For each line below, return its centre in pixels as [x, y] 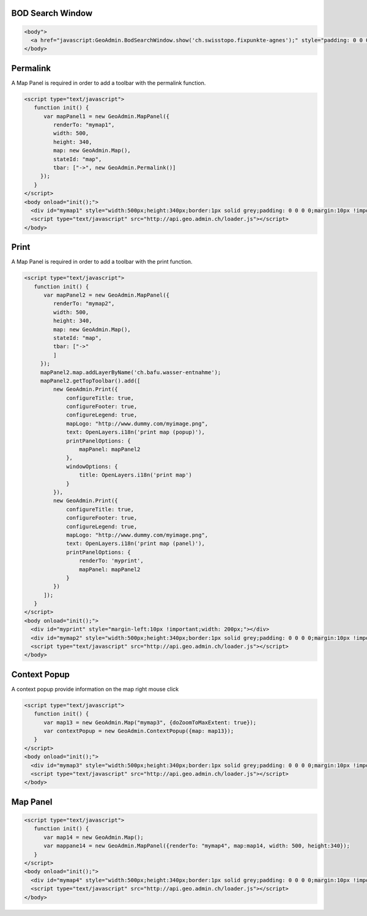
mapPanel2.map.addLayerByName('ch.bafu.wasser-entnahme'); [131, 372]
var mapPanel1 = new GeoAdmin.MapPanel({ [106, 116]
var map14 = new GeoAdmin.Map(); [94, 837]
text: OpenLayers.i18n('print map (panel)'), [135, 544]
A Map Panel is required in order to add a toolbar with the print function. [102, 262]
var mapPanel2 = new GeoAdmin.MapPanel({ [106, 295]
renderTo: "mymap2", [84, 304]
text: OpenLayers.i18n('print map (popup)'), [135, 432]
